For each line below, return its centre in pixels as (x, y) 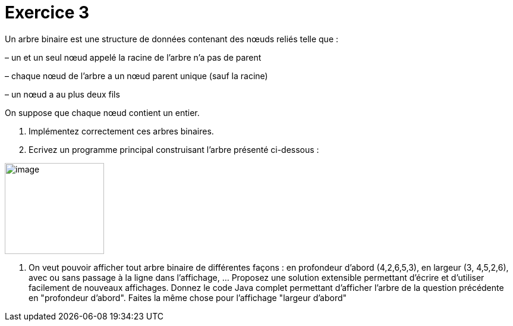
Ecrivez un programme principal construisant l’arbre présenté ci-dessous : (174, 149)
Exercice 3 (47, 12)
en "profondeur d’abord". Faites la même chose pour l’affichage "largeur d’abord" (188, 297)
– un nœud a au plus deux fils (62, 94)
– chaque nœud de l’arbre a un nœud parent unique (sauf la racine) (136, 76)
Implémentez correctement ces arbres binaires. (121, 131)
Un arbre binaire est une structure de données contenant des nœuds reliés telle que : (172, 39)
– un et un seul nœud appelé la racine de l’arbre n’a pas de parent (133, 57)
